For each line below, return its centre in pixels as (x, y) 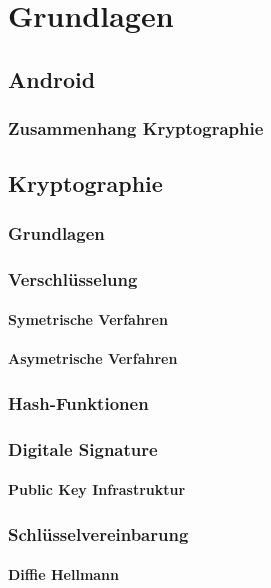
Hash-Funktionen (78, 402)
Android (52, 78)
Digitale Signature (83, 448)
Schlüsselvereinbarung (98, 533)
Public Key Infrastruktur (97, 489)
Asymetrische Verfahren (93, 358)
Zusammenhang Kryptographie (136, 128)
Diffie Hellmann (64, 574)
